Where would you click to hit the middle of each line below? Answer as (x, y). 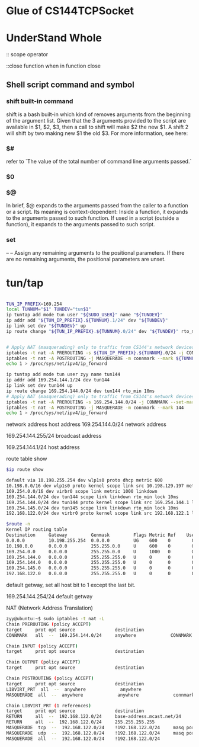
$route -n (18, 524)
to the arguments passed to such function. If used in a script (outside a (93, 218)
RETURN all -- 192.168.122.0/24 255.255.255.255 (81, 722)
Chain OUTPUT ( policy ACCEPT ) (44, 662)
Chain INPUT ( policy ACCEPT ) (42, 646)
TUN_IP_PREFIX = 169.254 (34, 304)
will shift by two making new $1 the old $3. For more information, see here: (97, 133)
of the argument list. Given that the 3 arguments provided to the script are (96, 120)
